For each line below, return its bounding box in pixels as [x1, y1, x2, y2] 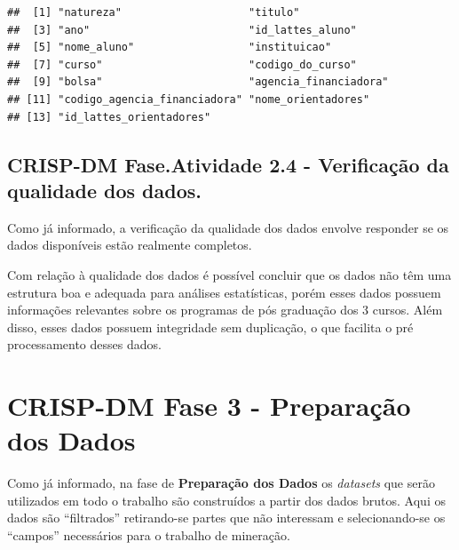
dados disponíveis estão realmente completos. [7, 235, 252, 254]
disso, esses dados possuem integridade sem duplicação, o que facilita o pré [7, 317, 414, 336]
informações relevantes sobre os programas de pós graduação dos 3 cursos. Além [7, 300, 443, 319]
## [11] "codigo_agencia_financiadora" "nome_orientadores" [7, 92, 370, 106]
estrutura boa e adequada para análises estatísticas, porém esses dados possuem [7, 283, 441, 301]
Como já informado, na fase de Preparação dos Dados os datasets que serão [7, 474, 435, 492]
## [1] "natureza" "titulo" [7, 6, 300, 19]
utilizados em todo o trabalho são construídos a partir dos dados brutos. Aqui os [7, 490, 446, 509]
